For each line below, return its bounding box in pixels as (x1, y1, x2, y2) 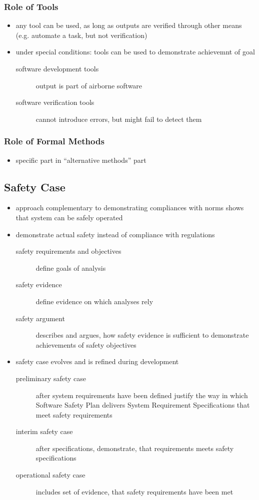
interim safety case (15, 426, 73, 437)
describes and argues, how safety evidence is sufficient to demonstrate (35, 330, 249, 340)
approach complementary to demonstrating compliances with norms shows (15, 202, 244, 213)
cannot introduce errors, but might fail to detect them (35, 113, 202, 124)
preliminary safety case (15, 373, 86, 383)
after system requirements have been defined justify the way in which (35, 390, 248, 400)
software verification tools (15, 97, 94, 107)
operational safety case (15, 470, 85, 480)
